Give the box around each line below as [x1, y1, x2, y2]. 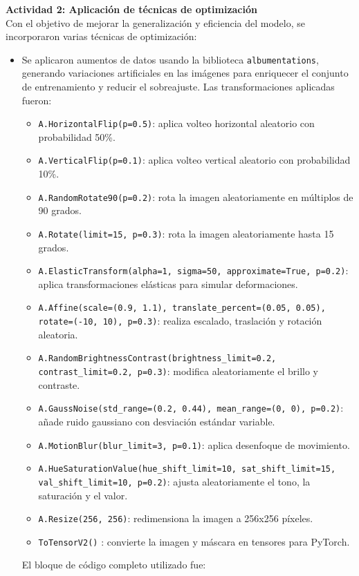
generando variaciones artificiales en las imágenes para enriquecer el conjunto [21, 66, 349, 80]
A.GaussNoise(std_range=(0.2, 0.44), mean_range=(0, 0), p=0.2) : [38, 401, 344, 415]
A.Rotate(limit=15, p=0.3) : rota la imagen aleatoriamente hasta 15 [38, 226, 334, 240]
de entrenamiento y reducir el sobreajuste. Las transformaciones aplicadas [21, 79, 335, 94]
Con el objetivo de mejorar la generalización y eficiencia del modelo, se [6, 15, 305, 30]
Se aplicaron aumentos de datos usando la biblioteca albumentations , [21, 52, 319, 66]
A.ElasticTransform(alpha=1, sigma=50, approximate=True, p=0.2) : [38, 263, 349, 278]
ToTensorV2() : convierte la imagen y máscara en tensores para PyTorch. [38, 534, 350, 548]
